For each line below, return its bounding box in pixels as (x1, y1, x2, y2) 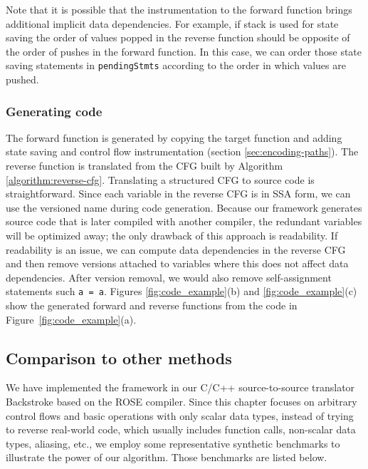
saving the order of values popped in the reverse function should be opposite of (6, 30, 350, 45)
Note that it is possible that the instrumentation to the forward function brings (6, 2, 352, 16)
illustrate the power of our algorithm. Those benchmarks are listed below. (6, 450, 327, 465)
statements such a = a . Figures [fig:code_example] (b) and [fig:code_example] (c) (6, 284, 357, 299)
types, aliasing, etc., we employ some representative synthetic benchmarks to (6, 435, 340, 450)
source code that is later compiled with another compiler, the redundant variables (6, 214, 362, 229)
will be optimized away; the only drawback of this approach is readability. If (6, 228, 338, 242)
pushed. (6, 72, 39, 87)
